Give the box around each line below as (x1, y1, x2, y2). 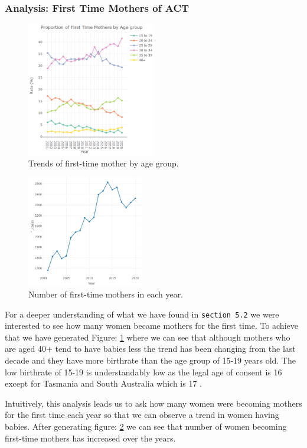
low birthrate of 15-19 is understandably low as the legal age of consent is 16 (5, 365, 282, 378)
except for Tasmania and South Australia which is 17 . (5, 377, 202, 390)
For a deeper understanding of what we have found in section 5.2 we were (5, 308, 279, 320)
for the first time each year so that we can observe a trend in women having (5, 408, 279, 421)
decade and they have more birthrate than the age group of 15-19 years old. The (5, 354, 296, 367)
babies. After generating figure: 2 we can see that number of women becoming (5, 420, 287, 432)
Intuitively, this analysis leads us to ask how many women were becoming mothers (5, 397, 302, 409)
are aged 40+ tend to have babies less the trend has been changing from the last (5, 342, 296, 355)
